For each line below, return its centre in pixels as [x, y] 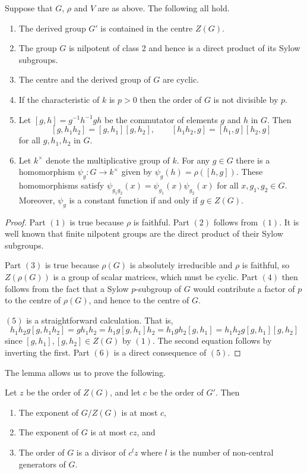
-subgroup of [159, 288]
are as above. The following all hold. [164, 8]
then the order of [171, 99]
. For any [193, 160]
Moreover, [37, 200]
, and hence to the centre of [139, 300]
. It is [289, 222]
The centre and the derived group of [85, 79]
